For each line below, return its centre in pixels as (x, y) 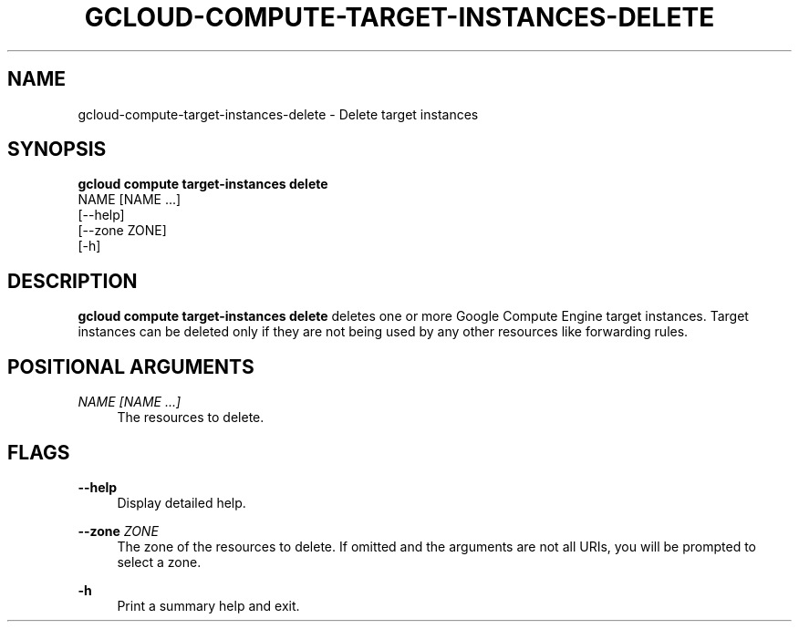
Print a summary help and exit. (208, 605)
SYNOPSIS (57, 150)
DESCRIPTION (73, 281)
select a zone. (159, 562)
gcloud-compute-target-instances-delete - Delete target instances (278, 114)
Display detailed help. (182, 502)
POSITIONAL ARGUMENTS (131, 366)
